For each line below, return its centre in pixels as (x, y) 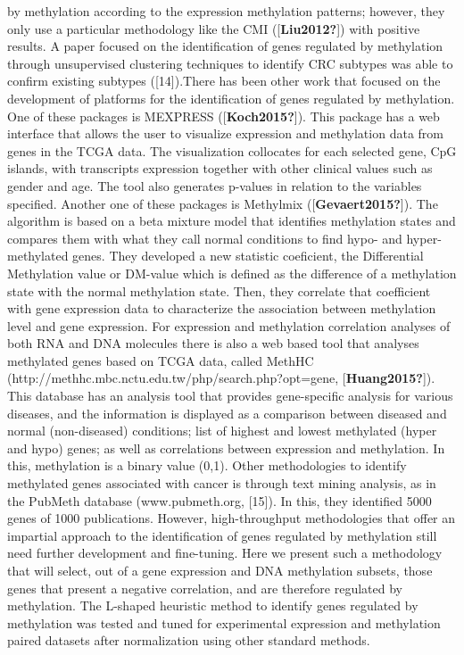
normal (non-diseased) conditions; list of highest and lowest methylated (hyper (222, 431)
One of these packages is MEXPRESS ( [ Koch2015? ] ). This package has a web (224, 116)
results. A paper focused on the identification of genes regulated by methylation (225, 46)
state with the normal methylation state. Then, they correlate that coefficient (219, 290)
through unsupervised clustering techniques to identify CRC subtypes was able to (230, 63)
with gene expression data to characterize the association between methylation (222, 308)
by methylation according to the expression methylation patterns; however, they (226, 11)
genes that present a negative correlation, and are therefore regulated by (205, 588)
